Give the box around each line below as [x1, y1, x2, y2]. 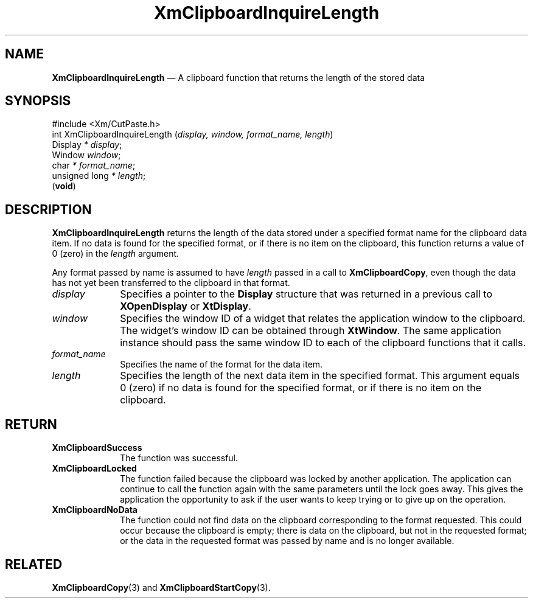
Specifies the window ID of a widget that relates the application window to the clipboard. [120, 312, 526, 325]
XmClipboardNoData [52, 504, 138, 515]
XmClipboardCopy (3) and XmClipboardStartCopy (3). [52, 582, 271, 593]
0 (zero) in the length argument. [52, 248, 179, 259]
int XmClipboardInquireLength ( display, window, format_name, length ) [52, 129, 333, 140]
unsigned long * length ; [52, 170, 146, 181]
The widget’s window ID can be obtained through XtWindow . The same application [120, 324, 501, 337]
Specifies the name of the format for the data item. [120, 359, 323, 370]
